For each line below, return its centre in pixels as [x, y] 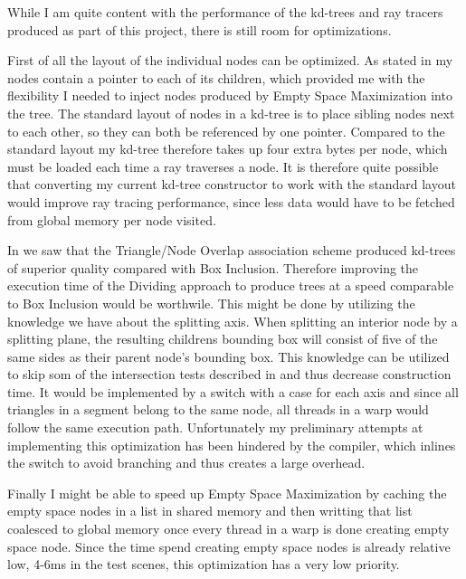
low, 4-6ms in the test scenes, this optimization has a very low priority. [204, 564]
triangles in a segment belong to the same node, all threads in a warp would [218, 409]
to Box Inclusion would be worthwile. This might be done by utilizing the [211, 303]
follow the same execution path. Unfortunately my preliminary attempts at [215, 427]
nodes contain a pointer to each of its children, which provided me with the [216, 77]
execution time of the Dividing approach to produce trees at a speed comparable [231, 285]
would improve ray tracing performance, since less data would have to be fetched [231, 201]
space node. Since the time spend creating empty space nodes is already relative [229, 546]
